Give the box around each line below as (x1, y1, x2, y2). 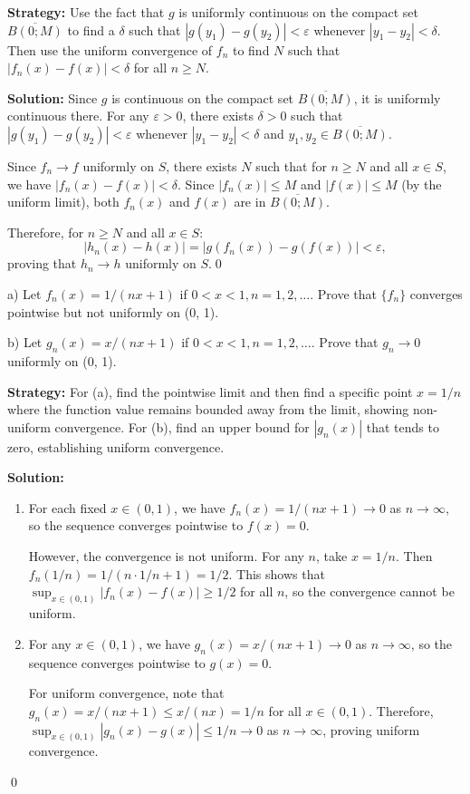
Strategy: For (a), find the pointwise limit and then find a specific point (7, 382, 413, 401)
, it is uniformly (353, 88, 441, 107)
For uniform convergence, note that (28, 683, 225, 702)
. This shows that (228, 564, 325, 583)
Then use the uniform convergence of (7, 40, 213, 59)
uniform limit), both (7, 192, 120, 211)
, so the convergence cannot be (284, 582, 455, 601)
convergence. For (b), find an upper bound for (54, 417, 310, 436)
